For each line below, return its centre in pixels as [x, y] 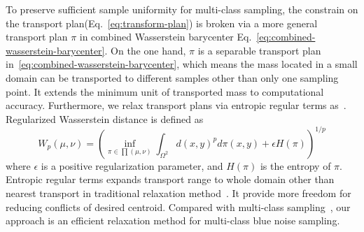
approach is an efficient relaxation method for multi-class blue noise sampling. [173, 220]
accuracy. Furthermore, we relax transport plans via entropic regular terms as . [176, 105]
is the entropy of [295, 165]
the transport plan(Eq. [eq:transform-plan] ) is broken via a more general [162, 23]
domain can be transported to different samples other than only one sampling [172, 77]
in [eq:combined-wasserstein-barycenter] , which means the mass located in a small [182, 64]
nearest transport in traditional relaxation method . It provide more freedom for [178, 193]
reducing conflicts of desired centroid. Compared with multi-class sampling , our [178, 206]
